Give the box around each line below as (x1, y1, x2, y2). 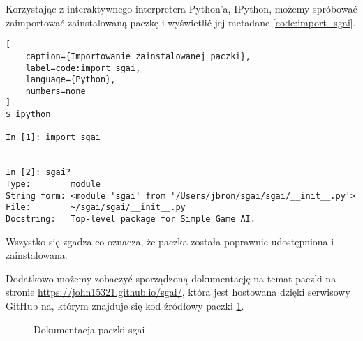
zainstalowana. (6, 248, 68, 262)
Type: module (6, 179, 101, 190)
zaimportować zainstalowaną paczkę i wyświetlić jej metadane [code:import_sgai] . (6, 15, 356, 29)
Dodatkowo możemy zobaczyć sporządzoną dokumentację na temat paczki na (6, 271, 336, 285)
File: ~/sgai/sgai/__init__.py (6, 202, 186, 213)
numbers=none (25, 86, 86, 96)
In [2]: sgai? (6, 167, 71, 178)
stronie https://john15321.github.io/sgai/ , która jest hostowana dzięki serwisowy (6, 285, 350, 299)
